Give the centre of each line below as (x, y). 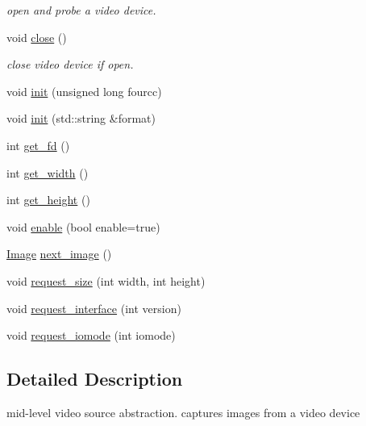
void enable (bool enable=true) (83, 226)
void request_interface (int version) (94, 308)
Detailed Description (95, 379)
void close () (37, 37)
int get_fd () (38, 145)
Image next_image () (59, 254)
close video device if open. (70, 64)
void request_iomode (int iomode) (91, 335)
